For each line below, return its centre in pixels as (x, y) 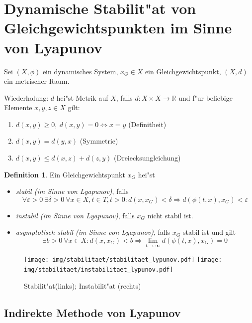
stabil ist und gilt (209, 232)
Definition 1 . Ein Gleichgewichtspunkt (65, 174)
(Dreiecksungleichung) (147, 158)
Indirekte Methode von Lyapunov (92, 312)
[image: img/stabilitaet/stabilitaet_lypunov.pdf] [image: (123, 260)
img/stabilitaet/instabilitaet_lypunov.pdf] (99, 269)
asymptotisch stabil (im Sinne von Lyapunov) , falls (93, 232)
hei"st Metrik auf (82, 97)
